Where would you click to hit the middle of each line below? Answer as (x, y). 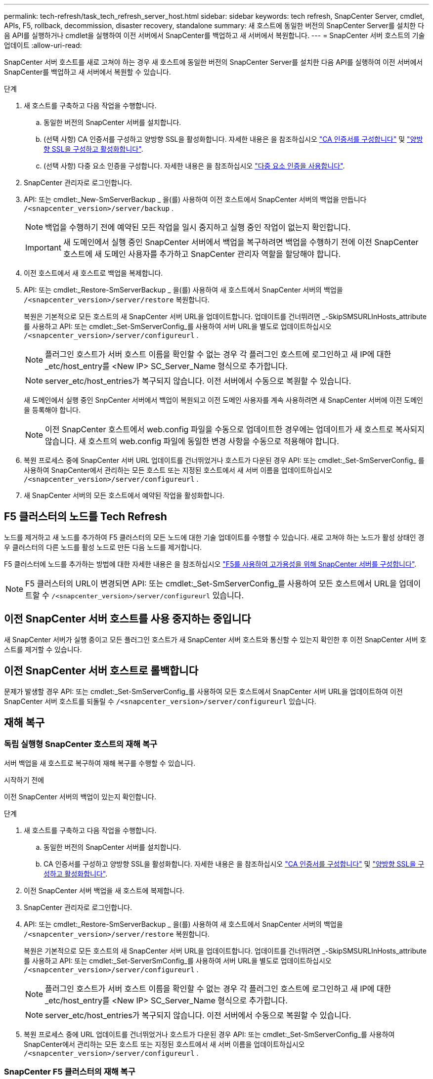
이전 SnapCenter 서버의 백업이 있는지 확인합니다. (80, 796)
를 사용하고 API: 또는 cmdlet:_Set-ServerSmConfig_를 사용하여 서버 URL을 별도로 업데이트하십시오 (178, 960)
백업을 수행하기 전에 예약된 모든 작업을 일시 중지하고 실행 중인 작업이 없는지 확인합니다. (198, 227)
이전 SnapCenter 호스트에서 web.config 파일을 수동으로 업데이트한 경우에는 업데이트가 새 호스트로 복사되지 (235, 429)
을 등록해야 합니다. (52, 410)
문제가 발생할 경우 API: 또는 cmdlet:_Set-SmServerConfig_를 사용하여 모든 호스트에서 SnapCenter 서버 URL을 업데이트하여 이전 (203, 691)
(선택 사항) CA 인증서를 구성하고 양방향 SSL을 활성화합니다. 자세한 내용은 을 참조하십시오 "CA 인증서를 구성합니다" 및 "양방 (233, 139)
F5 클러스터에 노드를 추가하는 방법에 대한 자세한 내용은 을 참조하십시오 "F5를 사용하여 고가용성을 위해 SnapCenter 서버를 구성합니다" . (210, 564)
